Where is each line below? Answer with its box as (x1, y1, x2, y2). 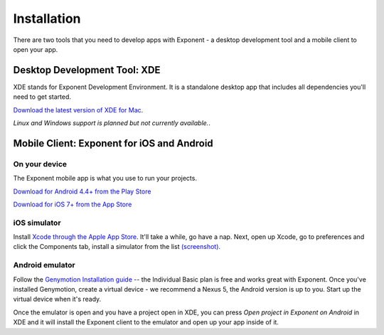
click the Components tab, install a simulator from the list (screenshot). (13, 243, 220, 251)
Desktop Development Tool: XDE (13, 64, 161, 76)
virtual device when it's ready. (13, 295, 102, 304)
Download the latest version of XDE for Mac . (13, 105, 144, 114)
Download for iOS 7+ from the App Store (13, 200, 132, 208)
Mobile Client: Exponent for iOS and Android (13, 137, 213, 149)
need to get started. (13, 92, 71, 101)
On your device (13, 159, 68, 169)
